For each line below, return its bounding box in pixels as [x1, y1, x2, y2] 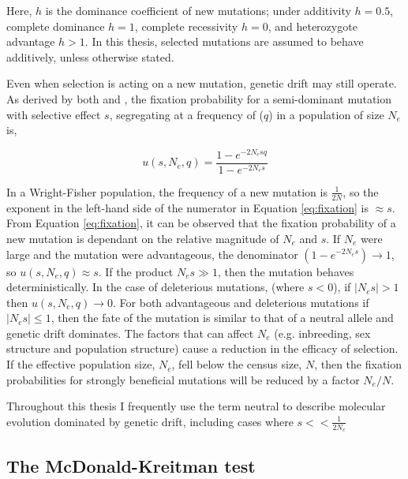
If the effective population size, [6, 356, 155, 372]
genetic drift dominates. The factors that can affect [6, 324, 254, 341]
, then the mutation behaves [217, 263, 354, 279]
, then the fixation [314, 356, 402, 372]
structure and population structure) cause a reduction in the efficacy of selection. [6, 340, 399, 357]
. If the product [98, 263, 174, 279]
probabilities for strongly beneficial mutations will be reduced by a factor [6, 371, 360, 387]
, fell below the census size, [171, 356, 302, 372]
